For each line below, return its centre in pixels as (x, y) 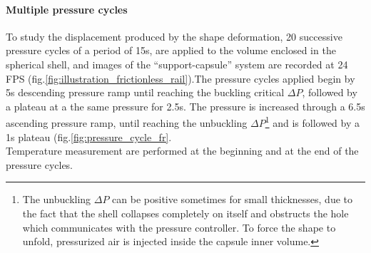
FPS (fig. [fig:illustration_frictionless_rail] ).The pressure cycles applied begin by (181, 78)
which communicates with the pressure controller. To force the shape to (179, 227)
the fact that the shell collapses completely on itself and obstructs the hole (185, 213)
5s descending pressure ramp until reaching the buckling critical (145, 92)
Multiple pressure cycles (67, 9)
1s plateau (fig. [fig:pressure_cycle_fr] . (89, 136)
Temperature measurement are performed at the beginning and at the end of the (182, 151)
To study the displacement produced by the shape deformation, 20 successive (174, 36)
